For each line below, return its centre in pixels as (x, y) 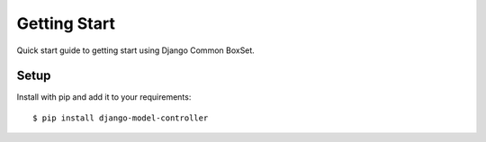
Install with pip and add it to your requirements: (104, 97)
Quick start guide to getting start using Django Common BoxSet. (136, 50)
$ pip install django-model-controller (121, 118)
